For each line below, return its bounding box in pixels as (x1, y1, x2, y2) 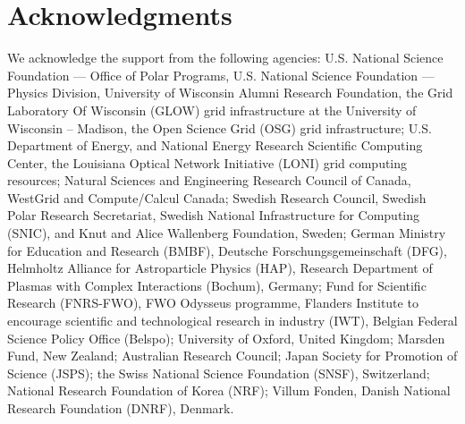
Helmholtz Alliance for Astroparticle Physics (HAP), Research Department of (7, 259, 433, 277)
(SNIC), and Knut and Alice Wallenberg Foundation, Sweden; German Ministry (7, 224, 446, 242)
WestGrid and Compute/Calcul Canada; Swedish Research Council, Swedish (7, 188, 427, 207)
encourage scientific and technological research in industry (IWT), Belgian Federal (7, 311, 458, 330)
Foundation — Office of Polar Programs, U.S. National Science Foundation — (7, 65, 435, 84)
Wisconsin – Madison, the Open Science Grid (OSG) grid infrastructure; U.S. (7, 118, 432, 137)
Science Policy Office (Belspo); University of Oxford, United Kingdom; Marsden (7, 328, 445, 347)
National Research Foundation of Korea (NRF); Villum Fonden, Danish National (7, 381, 451, 400)
